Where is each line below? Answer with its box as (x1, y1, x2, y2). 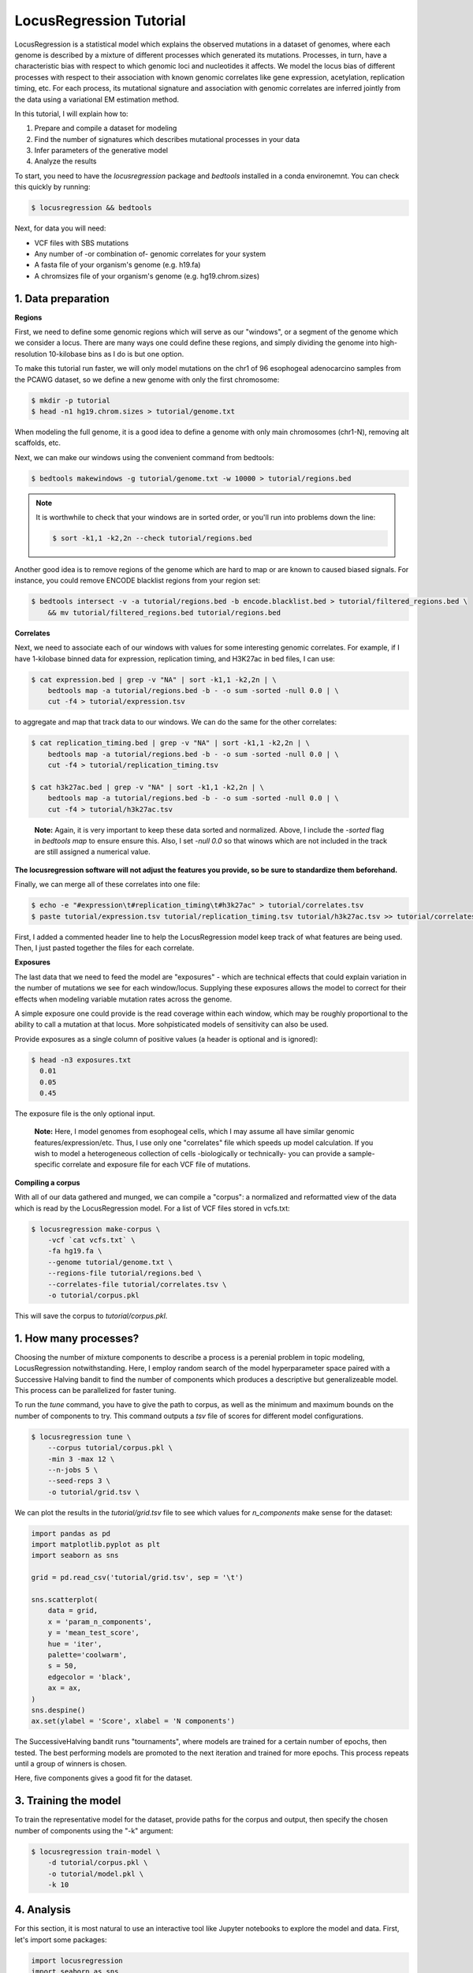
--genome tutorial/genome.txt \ (47, 1257, 173, 1267)
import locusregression (31, 1956, 124, 1965)
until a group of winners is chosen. (14, 1759, 128, 1769)
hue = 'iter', (47, 1639, 102, 1649)
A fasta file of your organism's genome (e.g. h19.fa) (34, 260, 201, 270)
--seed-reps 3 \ (47, 1477, 110, 1485)
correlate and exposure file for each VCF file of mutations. (61, 1160, 251, 1170)
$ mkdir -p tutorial (31, 395, 110, 405)
